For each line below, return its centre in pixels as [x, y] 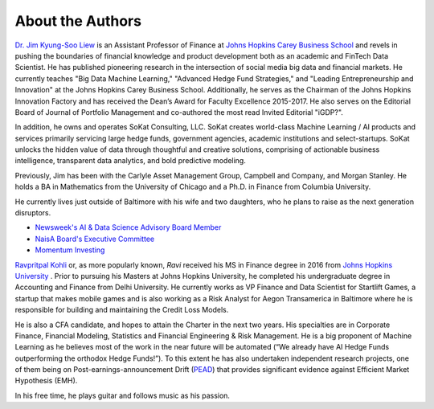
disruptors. [33, 213]
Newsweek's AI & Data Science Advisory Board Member [128, 227]
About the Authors [78, 21]
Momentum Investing [70, 250]
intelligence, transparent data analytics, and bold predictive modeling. [131, 161]
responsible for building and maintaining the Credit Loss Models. [122, 310]
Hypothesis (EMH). [46, 381]
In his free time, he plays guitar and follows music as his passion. [123, 395]
